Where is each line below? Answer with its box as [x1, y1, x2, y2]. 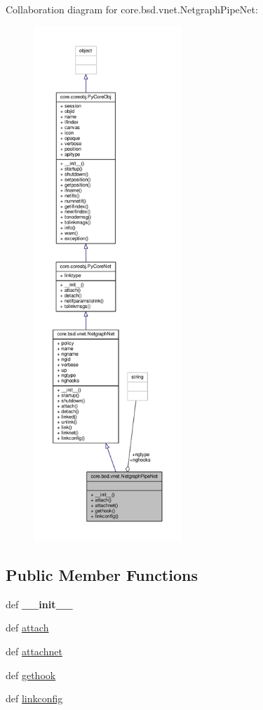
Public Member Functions [6, 563, 198, 585]
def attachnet [6, 643, 62, 658]
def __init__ [6, 596, 73, 611]
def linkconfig [6, 691, 63, 706]
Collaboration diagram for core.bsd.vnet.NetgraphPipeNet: [6, 2, 258, 16]
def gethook [6, 667, 56, 682]
